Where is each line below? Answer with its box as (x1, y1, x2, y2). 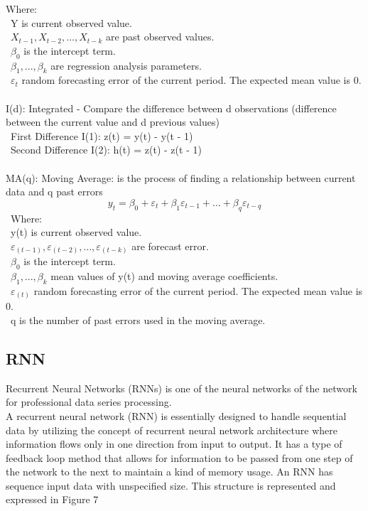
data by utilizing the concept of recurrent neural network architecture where (6, 422, 337, 437)
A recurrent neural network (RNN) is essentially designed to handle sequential (6, 408, 347, 423)
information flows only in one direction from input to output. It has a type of (6, 436, 342, 451)
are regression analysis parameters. (50, 58, 202, 72)
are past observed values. (105, 29, 215, 44)
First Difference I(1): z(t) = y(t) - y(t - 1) (10, 128, 193, 143)
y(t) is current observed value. (10, 225, 142, 240)
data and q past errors (6, 184, 103, 199)
